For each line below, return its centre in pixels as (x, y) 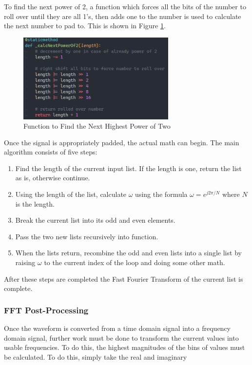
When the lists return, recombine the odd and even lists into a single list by (128, 253)
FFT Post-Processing (46, 310)
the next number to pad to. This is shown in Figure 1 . (85, 26)
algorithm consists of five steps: (51, 152)
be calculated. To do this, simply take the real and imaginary (96, 356)
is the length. (35, 203)
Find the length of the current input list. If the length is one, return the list (128, 168)
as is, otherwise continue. (53, 178)
